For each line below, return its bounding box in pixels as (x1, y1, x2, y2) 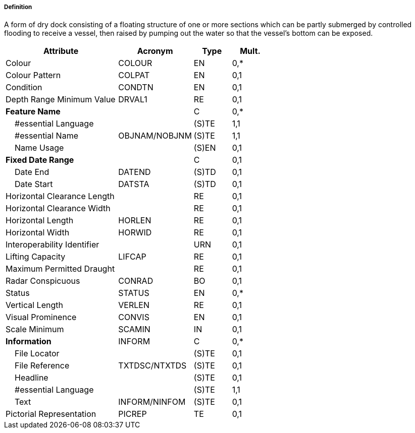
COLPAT (118, 70, 150, 81)
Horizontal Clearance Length (6, 191, 115, 202)
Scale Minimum (6, 324, 64, 335)
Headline (15, 373, 48, 383)
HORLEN (118, 215, 151, 226)
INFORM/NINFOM (118, 397, 186, 407)
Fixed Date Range (6, 155, 74, 165)
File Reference (15, 360, 70, 371)
